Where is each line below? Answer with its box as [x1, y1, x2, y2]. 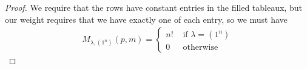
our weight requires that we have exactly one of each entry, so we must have [5, 13, 288, 25]
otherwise [183, 43, 218, 52]
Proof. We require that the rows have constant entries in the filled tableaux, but [5, 1, 302, 13]
